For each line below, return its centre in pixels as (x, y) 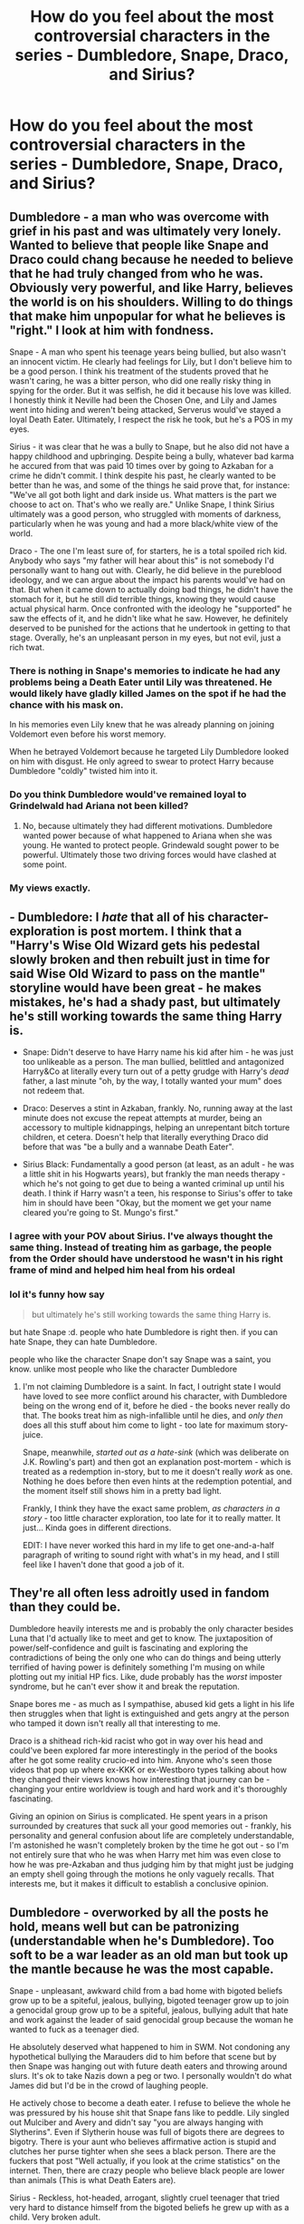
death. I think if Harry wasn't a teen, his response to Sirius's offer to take (157, 1194)
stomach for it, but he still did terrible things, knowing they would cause (142, 599)
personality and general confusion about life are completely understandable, (152, 1836)
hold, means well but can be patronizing (124, 1926)
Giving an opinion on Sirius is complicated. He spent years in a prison (139, 1817)
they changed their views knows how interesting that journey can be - (140, 1780)
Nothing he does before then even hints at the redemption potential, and (157, 1481)
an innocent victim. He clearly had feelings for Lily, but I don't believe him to (151, 361)
